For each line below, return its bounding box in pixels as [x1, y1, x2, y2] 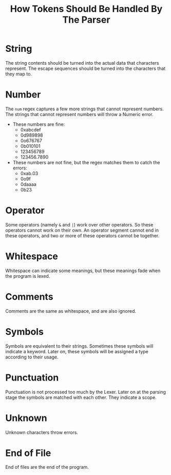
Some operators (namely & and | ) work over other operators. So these [5, 221, 154, 227]
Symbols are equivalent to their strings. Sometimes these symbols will [5, 343, 154, 349]
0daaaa [20, 181, 37, 187]
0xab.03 [20, 170, 39, 176]
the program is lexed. [5, 273, 50, 279]
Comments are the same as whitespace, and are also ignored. [5, 308, 136, 314]
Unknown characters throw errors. [5, 429, 79, 435]
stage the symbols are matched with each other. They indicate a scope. [5, 394, 157, 401]
